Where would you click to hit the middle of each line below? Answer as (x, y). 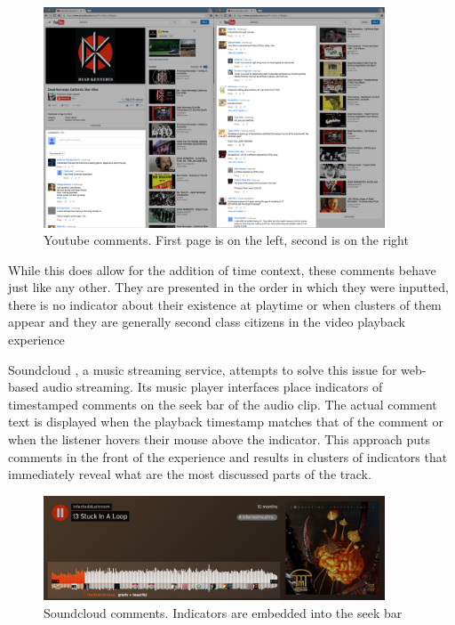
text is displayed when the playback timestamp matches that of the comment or (226, 422)
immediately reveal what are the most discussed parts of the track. (190, 474)
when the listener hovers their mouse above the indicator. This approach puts (220, 439)
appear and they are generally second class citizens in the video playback (207, 322)
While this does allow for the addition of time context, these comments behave (222, 269)
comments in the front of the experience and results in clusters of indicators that (228, 456)
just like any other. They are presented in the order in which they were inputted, (228, 287)
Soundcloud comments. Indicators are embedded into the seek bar (223, 612)
